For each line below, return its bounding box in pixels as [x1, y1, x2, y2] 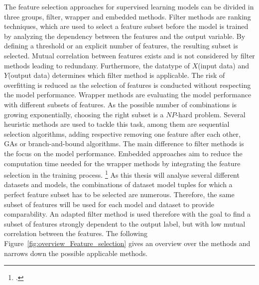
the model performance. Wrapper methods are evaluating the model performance [4, 89, 252, 100]
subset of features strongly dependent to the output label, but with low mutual [4, 218, 246, 229]
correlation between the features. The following [4, 228, 147, 239]
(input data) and [198, 60, 250, 70]
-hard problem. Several [176, 109, 246, 119]
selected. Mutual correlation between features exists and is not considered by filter [4, 50, 255, 60]
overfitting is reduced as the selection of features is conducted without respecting [4, 79, 251, 90]
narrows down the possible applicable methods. [4, 248, 148, 258]
